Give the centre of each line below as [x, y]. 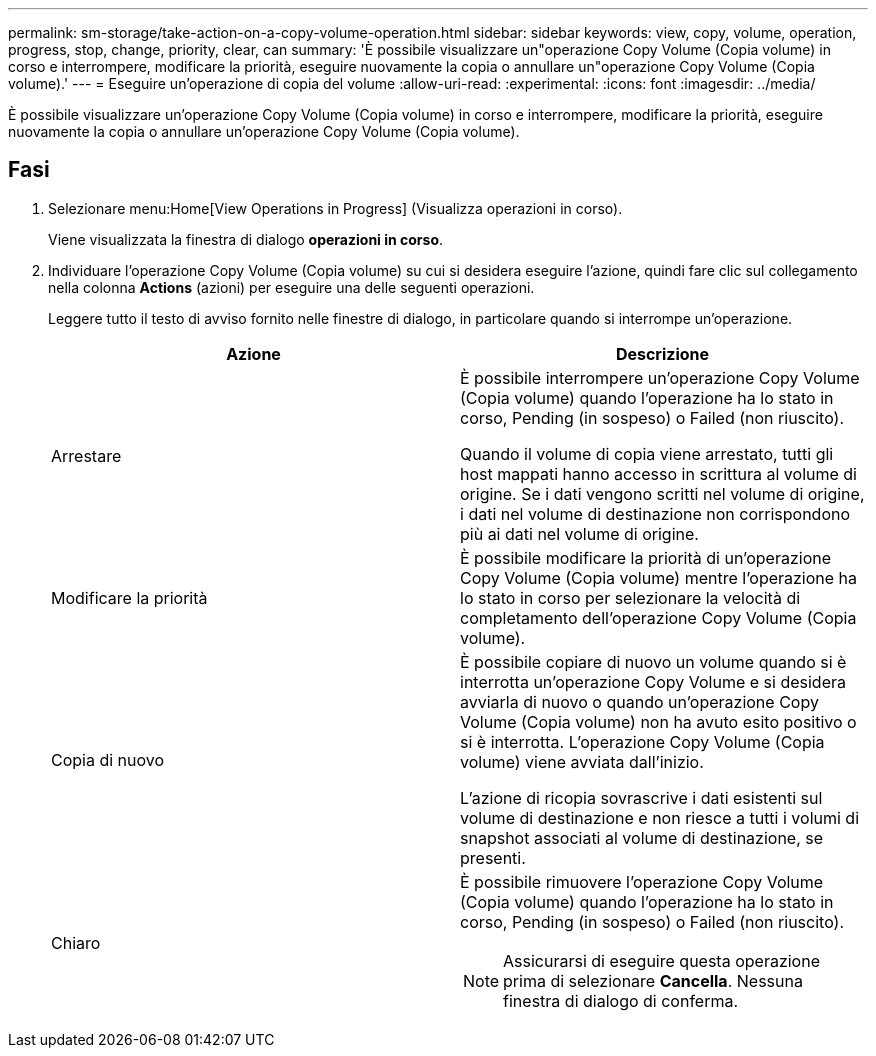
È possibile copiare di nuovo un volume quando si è [653, 661]
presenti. [493, 857]
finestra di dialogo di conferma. [621, 1000]
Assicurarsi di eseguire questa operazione [661, 960]
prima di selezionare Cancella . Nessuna [653, 980]
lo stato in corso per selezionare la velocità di [630, 597]
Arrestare [86, 455]
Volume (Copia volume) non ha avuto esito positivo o [658, 721]
